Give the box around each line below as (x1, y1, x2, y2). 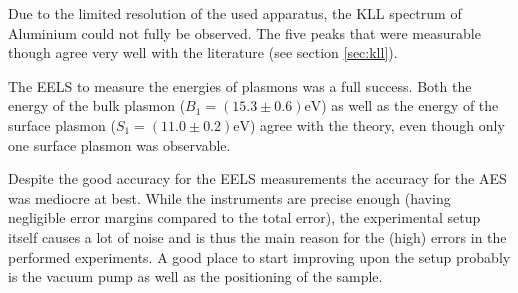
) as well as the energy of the (321, 95, 499, 116)
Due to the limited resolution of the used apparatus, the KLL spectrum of (8, 3, 462, 23)
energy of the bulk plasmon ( (8, 95, 186, 116)
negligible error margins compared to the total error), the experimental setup (8, 207, 481, 228)
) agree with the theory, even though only (249, 114, 505, 135)
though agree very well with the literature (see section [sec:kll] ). (8, 42, 398, 63)
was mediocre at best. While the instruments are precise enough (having (8, 187, 451, 208)
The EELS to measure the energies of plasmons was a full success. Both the (8, 75, 472, 96)
